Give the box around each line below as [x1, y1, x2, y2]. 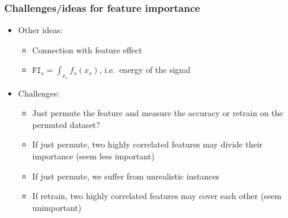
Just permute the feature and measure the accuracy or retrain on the [32, 107, 283, 119]
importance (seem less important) [32, 149, 155, 162]
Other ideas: [18, 24, 63, 36]
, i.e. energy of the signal [99, 63, 191, 76]
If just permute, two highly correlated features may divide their [32, 138, 263, 150]
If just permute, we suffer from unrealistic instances [32, 169, 220, 182]
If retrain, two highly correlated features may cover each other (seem [32, 190, 281, 202]
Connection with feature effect [32, 43, 142, 56]
